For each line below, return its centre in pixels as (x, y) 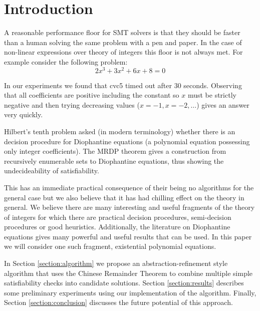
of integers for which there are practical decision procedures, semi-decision (118, 217)
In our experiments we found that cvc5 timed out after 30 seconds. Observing (123, 85)
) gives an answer (223, 104)
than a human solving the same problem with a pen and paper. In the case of (123, 42)
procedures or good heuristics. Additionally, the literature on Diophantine (117, 227)
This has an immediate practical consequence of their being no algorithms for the (129, 187)
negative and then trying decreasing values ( (72, 104)
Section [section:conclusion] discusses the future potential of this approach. (118, 302)
